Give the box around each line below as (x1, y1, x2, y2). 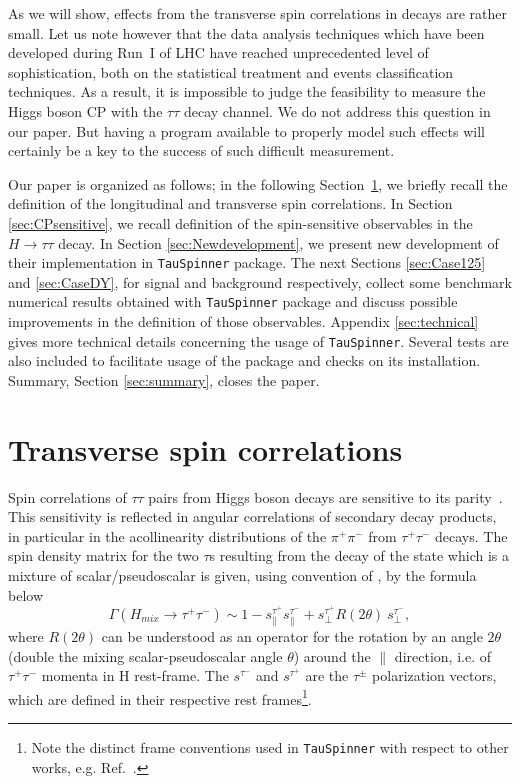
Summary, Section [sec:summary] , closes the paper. (8, 369, 320, 390)
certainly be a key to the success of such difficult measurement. (8, 140, 395, 161)
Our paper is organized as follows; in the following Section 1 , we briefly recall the (8, 173, 508, 194)
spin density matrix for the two (8, 545, 199, 566)
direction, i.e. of (394, 645, 491, 666)
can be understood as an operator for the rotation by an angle (101, 625, 483, 646)
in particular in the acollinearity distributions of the (8, 525, 327, 546)
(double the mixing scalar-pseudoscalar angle (8, 645, 283, 666)
